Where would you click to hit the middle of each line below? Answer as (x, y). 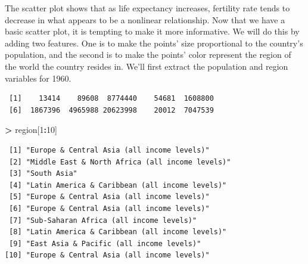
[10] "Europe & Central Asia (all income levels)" (107, 255)
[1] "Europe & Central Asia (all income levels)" (109, 150)
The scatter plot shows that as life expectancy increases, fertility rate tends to (147, 8)
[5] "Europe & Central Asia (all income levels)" (109, 197)
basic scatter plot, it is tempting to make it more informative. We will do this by (152, 31)
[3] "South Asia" (43, 174)
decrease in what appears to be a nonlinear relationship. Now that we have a (145, 19)
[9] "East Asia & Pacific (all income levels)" (105, 243)
